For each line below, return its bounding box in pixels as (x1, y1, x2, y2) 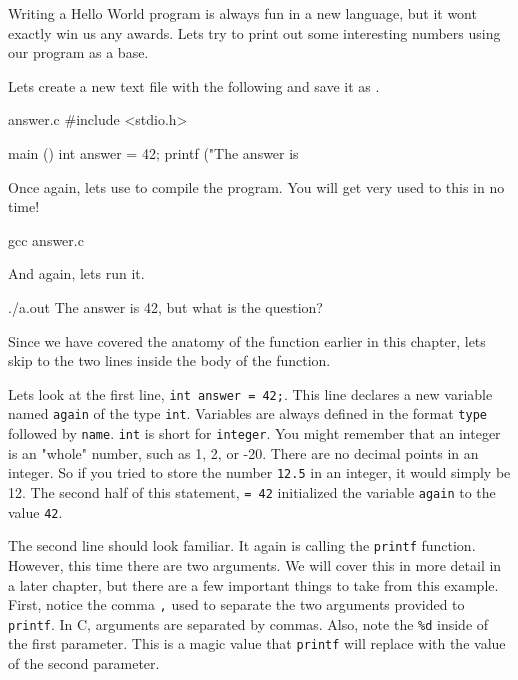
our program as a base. (8, 42, 149, 63)
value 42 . (8, 501, 63, 522)
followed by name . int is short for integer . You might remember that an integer (8, 423, 501, 444)
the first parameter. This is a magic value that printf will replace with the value (8, 633, 506, 654)
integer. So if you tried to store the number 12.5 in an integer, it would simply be (8, 462, 511, 483)
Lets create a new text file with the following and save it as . (8, 75, 380, 96)
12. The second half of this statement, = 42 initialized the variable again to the (8, 481, 496, 502)
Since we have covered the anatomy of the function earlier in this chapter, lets (8, 330, 486, 351)
